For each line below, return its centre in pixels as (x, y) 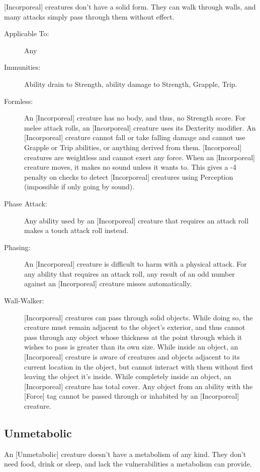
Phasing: (17, 247)
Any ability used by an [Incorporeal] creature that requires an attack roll (137, 220)
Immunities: (22, 67)
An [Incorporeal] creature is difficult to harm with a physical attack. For (136, 264)
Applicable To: (27, 33)
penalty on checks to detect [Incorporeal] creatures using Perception (129, 176)
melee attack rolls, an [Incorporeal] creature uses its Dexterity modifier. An (140, 127)
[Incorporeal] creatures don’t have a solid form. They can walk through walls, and (130, 7)
